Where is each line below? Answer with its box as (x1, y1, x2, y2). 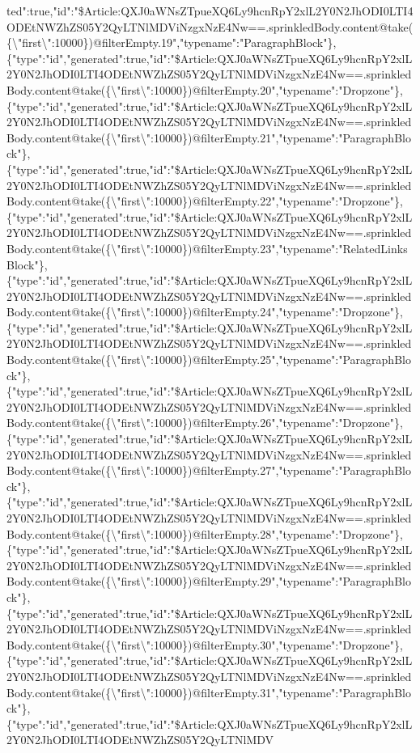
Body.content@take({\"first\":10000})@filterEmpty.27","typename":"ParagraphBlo (6, 462, 411, 479)
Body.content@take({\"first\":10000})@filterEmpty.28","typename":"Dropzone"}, (6, 525, 403, 542)
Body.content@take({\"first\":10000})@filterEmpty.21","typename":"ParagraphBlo (6, 129, 411, 146)
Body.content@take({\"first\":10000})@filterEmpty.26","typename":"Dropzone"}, (6, 414, 403, 431)
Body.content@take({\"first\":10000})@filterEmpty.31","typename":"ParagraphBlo (6, 683, 411, 700)
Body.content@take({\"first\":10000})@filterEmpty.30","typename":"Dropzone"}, (6, 636, 403, 653)
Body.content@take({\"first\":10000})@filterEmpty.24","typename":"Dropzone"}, (6, 303, 403, 320)
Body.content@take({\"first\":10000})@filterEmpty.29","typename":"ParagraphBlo (6, 573, 411, 590)
